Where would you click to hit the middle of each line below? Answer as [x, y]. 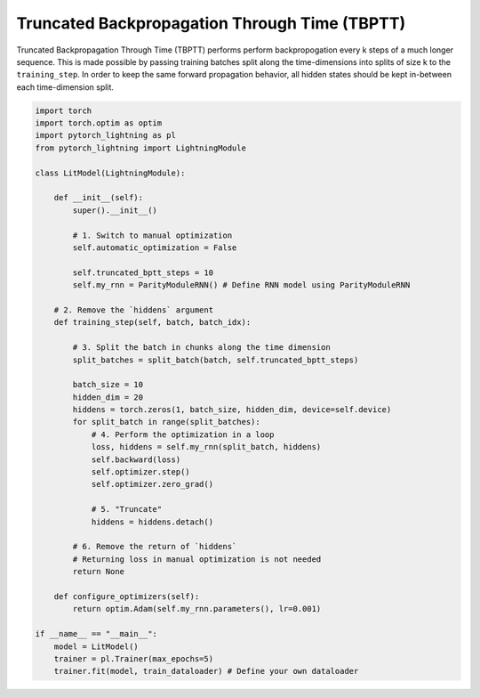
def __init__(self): [99, 198]
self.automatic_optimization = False [155, 248]
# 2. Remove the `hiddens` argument [133, 310]
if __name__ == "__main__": [96, 634]
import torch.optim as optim [99, 123]
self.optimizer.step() [140, 472]
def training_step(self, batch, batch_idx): [152, 322]
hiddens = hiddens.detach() [152, 522]
